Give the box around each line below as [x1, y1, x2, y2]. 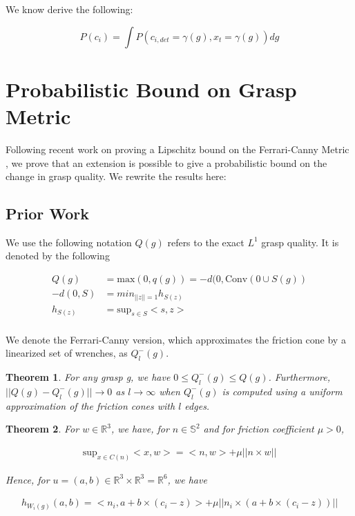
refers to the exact [167, 235, 244, 249]
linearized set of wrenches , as [6, 346, 128, 360]
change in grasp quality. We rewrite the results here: [6, 169, 227, 183]
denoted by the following [6, 248, 110, 263]
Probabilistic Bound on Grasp [6, 75, 297, 103]
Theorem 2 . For [6, 421, 79, 436]
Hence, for [6, 472, 50, 486]
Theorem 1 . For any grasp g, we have [6, 369, 171, 384]
